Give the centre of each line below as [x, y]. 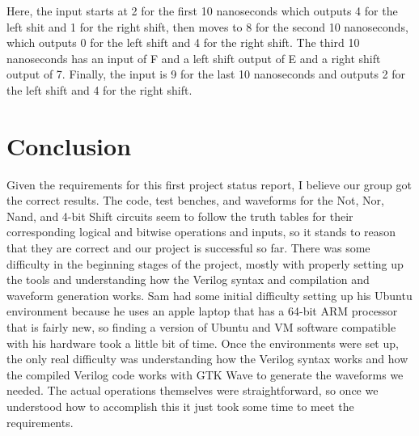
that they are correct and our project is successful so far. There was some [188, 248]
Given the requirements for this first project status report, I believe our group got [209, 184]
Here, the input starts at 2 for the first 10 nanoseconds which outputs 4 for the [202, 11]
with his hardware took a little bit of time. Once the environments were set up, [203, 343]
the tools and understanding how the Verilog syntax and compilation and [188, 279]
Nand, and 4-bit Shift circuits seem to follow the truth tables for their [180, 216]
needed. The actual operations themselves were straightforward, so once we [193, 390]
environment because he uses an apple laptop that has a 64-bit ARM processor [202, 311]
